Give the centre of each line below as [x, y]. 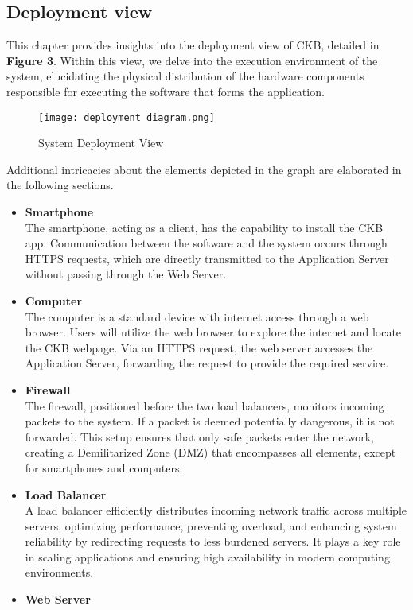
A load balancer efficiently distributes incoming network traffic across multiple [216, 510]
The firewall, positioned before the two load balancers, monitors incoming [205, 405]
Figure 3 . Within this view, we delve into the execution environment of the [192, 60]
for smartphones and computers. [104, 467]
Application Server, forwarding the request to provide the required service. [207, 363]
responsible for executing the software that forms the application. [166, 91]
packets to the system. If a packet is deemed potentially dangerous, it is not [210, 421]
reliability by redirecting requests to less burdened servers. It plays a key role [213, 541]
